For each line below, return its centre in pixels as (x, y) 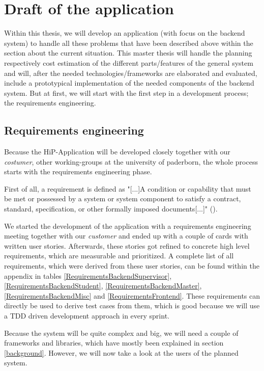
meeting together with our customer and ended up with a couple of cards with (126, 236)
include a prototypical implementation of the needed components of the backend (129, 83)
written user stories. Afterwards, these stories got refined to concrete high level (127, 245)
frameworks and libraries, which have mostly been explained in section (114, 343)
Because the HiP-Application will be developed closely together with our (117, 152)
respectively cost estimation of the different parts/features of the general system (129, 62)
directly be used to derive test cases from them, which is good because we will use (132, 306)
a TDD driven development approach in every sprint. (87, 315)
